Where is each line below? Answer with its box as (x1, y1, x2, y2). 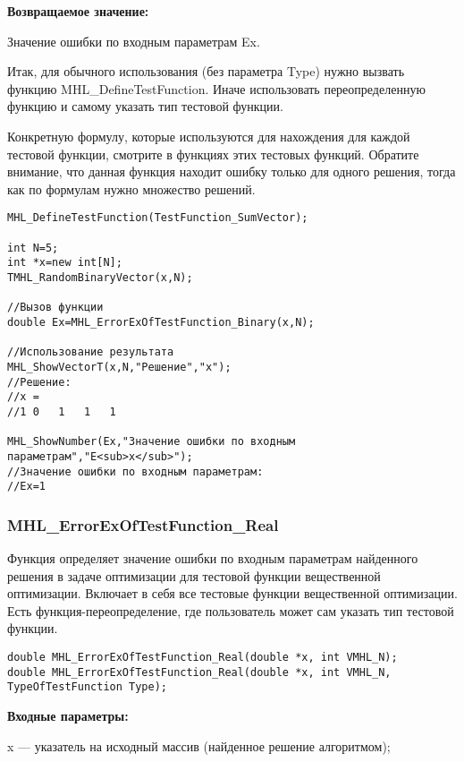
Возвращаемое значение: (7, 2, 149, 20)
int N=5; (7, 241, 59, 254)
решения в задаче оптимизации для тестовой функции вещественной (7, 566, 381, 585)
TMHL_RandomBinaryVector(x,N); (7, 270, 193, 284)
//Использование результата (7, 346, 174, 359)
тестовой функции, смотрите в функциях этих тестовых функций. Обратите (7, 144, 419, 163)
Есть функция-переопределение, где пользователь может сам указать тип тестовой (7, 601, 454, 620)
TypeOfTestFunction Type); (7, 681, 167, 694)
